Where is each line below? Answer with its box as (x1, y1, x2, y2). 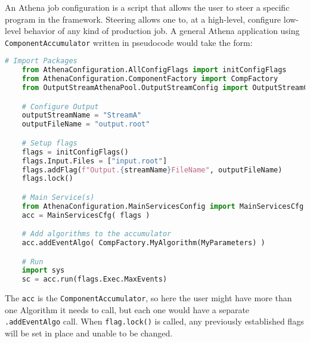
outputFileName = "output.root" (21, 120, 150, 129)
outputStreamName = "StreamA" (21, 111, 142, 120)
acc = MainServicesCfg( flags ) (21, 211, 150, 220)
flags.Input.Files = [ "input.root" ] (21, 156, 168, 165)
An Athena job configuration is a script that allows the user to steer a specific (5, 1, 290, 13)
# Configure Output (21, 102, 99, 111)
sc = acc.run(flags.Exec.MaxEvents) (21, 275, 168, 284)
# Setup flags (21, 138, 77, 147)
